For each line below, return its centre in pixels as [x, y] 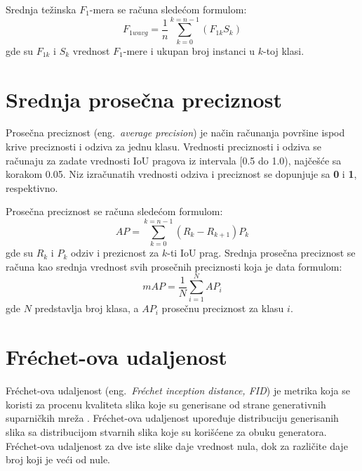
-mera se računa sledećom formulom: [168, 9]
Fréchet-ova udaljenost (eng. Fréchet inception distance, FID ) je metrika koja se [178, 391]
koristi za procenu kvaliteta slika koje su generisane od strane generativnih [166, 404]
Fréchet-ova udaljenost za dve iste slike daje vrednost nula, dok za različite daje [177, 445]
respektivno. [32, 187]
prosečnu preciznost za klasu [223, 308]
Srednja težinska [41, 9]
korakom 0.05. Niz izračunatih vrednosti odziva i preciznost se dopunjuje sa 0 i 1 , [181, 174]
